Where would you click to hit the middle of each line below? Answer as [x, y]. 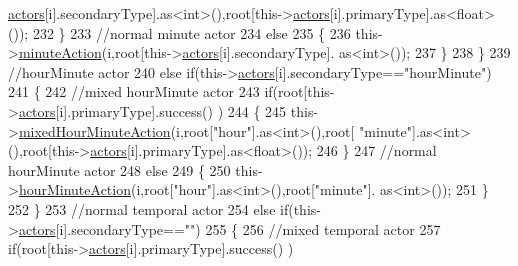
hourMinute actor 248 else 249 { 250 [119, 169]
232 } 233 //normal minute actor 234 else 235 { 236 [191, 32]
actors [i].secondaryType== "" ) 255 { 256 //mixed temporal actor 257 [229, 228]
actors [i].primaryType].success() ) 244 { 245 [152, 110]
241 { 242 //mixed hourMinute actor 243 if [140, 91]
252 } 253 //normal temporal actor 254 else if [148, 208]
